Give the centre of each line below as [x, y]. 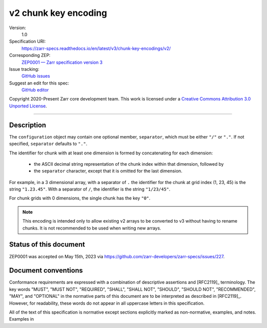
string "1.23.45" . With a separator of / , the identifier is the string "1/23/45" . [90, 189]
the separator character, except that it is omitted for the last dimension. [108, 171]
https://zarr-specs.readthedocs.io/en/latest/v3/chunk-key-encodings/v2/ [96, 48]
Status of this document [47, 245]
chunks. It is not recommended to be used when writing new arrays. [92, 228]
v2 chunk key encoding [58, 13]
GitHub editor [35, 90]
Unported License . [28, 106]
